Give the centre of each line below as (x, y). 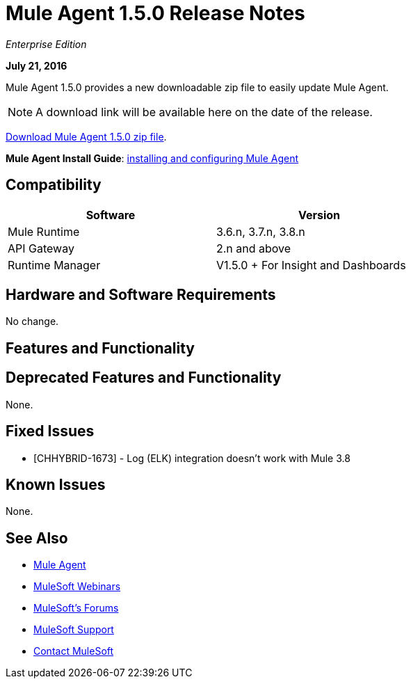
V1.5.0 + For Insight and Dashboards (311, 265)
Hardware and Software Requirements (141, 295)
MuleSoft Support (74, 630)
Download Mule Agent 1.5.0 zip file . (86, 136)
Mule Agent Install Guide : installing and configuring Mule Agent (152, 158)
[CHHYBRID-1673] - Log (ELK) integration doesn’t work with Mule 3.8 (192, 458)
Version (319, 215)
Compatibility (54, 185)
